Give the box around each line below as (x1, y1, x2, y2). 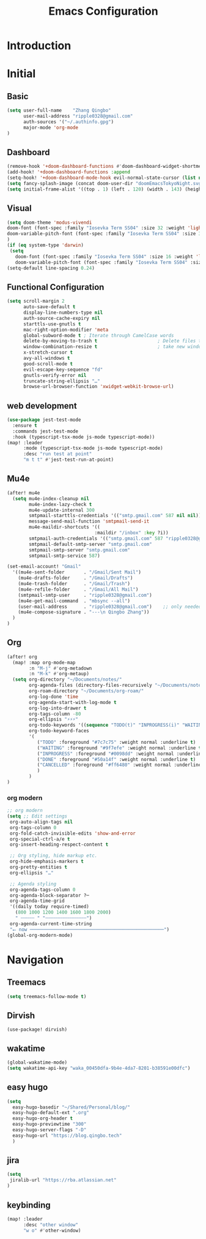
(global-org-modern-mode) (7, 932, 73, 938)
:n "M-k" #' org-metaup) (29, 671, 89, 677)
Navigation (7, 953, 64, 966)
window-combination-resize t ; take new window (23, 344, 204, 350)
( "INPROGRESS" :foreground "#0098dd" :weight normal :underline (37, 751, 204, 757)
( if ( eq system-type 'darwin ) (7, 242, 84, 249)
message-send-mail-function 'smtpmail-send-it (29, 518, 150, 525)
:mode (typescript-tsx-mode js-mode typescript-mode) (23, 445, 164, 452)
